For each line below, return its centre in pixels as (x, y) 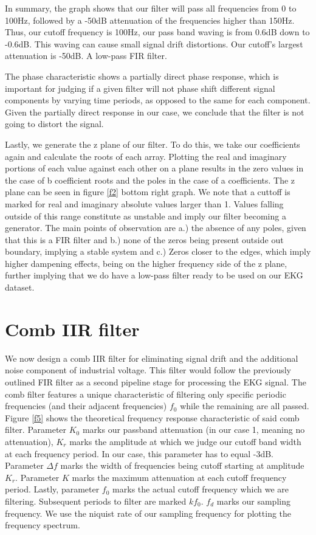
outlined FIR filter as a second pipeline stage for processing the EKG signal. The (156, 381)
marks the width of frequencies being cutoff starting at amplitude (182, 465)
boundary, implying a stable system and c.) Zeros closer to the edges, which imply (158, 251)
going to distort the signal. (54, 124)
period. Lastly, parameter (52, 489)
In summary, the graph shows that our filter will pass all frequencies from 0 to (151, 8)
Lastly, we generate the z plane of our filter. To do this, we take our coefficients (153, 144)
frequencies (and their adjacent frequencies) (86, 406)
